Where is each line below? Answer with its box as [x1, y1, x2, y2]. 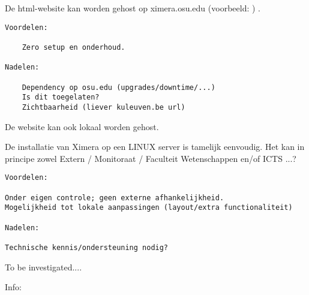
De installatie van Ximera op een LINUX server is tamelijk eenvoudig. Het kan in [5, 140, 305, 153]
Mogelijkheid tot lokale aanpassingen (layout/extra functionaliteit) [5, 203, 293, 212]
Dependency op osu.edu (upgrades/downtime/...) [22, 83, 215, 92]
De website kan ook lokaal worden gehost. [5, 120, 159, 133]
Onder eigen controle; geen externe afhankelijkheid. [5, 193, 224, 202]
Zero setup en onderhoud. [22, 43, 125, 52]
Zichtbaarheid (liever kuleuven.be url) [22, 103, 185, 112]
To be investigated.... [5, 260, 82, 273]
